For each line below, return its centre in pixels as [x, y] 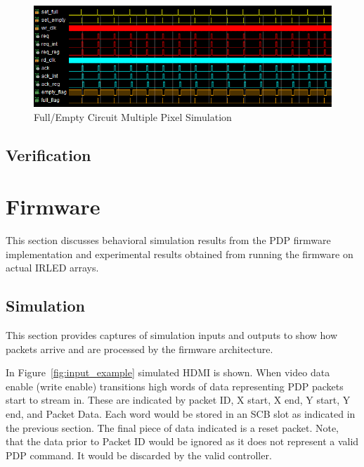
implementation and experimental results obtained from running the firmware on [180, 254]
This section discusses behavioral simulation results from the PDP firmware [168, 240]
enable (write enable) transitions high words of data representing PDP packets [175, 386]
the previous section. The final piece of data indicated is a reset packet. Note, [173, 427]
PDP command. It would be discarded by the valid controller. [139, 455]
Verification [48, 154]
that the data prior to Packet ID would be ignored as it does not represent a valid [182, 441]
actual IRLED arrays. [52, 268]
